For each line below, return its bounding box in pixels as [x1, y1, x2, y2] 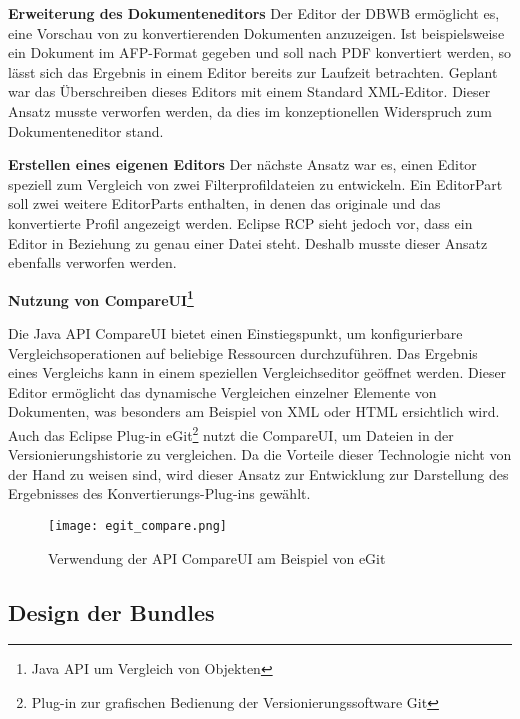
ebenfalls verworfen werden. [8, 252, 177, 273]
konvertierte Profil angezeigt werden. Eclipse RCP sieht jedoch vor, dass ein [8, 212, 473, 233]
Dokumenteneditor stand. [8, 120, 164, 141]
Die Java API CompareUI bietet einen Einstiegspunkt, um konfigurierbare [8, 322, 463, 343]
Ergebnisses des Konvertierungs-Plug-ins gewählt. [8, 483, 311, 504]
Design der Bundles [8, 596, 215, 627]
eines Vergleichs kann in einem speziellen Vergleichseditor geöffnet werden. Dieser [8, 362, 507, 383]
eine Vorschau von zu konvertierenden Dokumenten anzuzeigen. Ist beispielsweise [8, 22, 505, 43]
